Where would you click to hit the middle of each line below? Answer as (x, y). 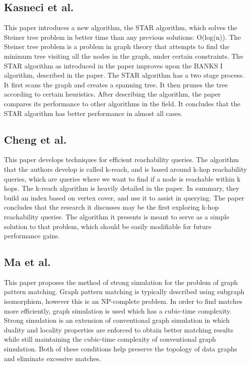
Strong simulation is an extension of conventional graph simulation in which (117, 320)
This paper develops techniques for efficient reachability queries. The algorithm (121, 159)
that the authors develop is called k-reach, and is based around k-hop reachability (125, 169)
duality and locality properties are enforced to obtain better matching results (119, 329)
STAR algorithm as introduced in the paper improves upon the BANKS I (113, 65)
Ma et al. (27, 262)
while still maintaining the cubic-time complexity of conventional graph (110, 339)
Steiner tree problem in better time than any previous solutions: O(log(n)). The (123, 37)
